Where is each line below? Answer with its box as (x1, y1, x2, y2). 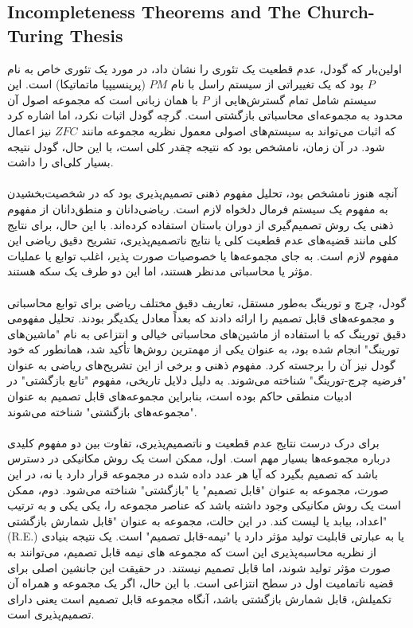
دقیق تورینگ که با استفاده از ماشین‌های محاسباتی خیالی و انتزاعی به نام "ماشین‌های (7, 325, 407, 341)
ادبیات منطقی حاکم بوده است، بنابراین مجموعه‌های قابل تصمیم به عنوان (7, 388, 353, 404)
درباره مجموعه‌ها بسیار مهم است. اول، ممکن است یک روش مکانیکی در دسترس (7, 450, 391, 466)
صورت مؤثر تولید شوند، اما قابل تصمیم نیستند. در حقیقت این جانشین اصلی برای (7, 559, 391, 575)
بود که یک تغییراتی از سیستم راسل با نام (170, 76, 364, 92)
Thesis (69, 22, 123, 47)
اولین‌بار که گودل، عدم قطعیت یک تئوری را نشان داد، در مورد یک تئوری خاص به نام (7, 60, 402, 76)
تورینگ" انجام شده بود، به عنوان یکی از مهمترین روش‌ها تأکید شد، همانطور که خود (7, 341, 399, 357)
